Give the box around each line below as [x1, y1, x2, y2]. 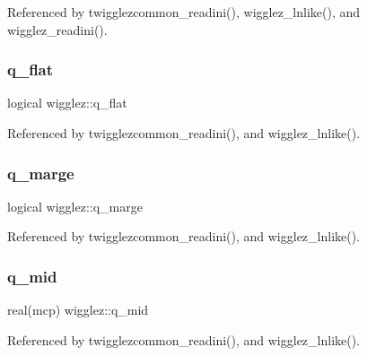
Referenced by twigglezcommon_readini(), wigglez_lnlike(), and [7, 3, 361, 21]
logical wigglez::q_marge [7, 196, 143, 215]
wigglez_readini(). [7, 20, 108, 39]
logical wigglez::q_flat [7, 93, 127, 112]
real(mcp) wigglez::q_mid [7, 300, 149, 319]
